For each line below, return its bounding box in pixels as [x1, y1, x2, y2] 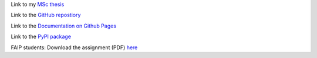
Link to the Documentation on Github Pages [11, 22, 117, 29]
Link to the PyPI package [11, 33, 72, 40]
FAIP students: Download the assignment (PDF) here [11, 44, 138, 51]
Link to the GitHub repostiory [11, 12, 81, 19]
